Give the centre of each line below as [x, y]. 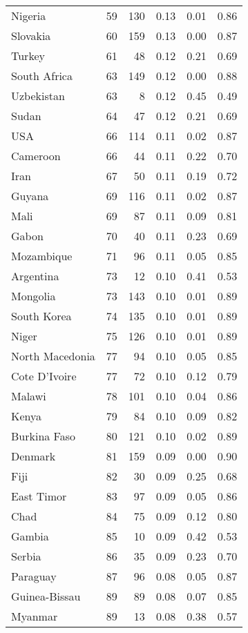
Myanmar [35, 616]
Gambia [30, 536]
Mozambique [42, 256]
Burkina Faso [44, 436]
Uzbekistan [38, 96]
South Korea [41, 316]
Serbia [26, 556]
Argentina [35, 276]
